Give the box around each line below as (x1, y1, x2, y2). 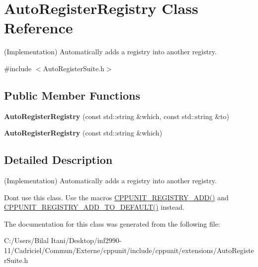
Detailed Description (4, 152, 113, 167)
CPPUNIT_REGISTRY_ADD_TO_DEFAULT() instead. (4, 202, 184, 212)
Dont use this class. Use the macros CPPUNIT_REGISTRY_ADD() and (4, 192, 229, 202)
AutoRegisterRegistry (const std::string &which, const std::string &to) (4, 111, 229, 121)
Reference (4, 17, 73, 38)
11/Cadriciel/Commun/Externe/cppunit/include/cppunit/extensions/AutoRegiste (4, 245, 254, 256)
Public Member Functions (4, 87, 140, 103)
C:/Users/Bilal (4, 235, 49, 246)
